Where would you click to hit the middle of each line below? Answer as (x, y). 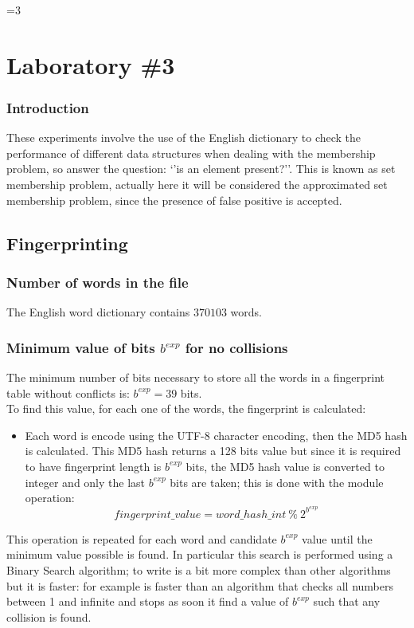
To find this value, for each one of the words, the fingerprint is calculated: (186, 408)
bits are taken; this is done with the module (277, 482)
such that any (347, 601)
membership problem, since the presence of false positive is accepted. (174, 200)
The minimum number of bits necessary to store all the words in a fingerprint (196, 377)
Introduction (48, 107)
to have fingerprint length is (93, 466)
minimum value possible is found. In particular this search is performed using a (200, 554)
